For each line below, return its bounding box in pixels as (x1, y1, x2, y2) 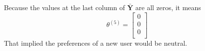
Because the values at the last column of (4, 2, 125, 12)
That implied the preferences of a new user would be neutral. (4, 38, 187, 48)
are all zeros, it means (135, 2, 201, 12)
